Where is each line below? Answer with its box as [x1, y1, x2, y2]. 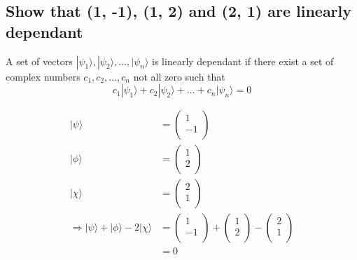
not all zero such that [133, 69, 225, 83]
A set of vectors [6, 53, 73, 68]
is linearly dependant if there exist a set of [152, 53, 334, 68]
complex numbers [6, 69, 80, 83]
